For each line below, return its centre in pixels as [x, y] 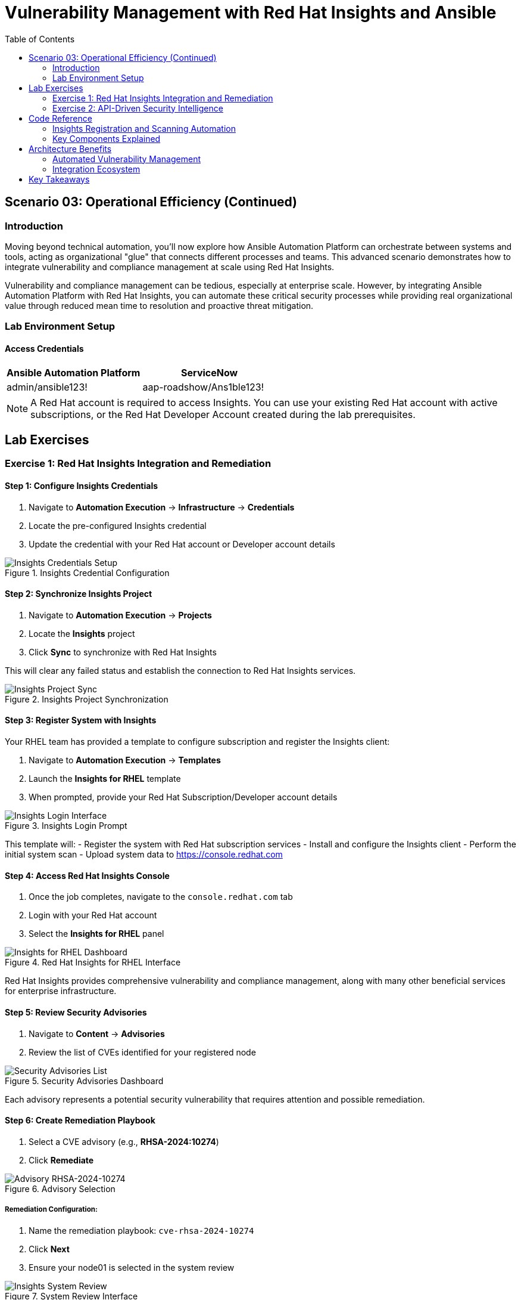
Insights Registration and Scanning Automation [144, 128]
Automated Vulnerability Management [127, 159]
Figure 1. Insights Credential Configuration [87, 572]
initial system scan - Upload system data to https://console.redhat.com [144, 855]
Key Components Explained [107, 138]
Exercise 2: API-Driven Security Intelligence [138, 108]
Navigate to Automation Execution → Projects [120, 615]
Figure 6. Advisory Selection [60, 1188]
